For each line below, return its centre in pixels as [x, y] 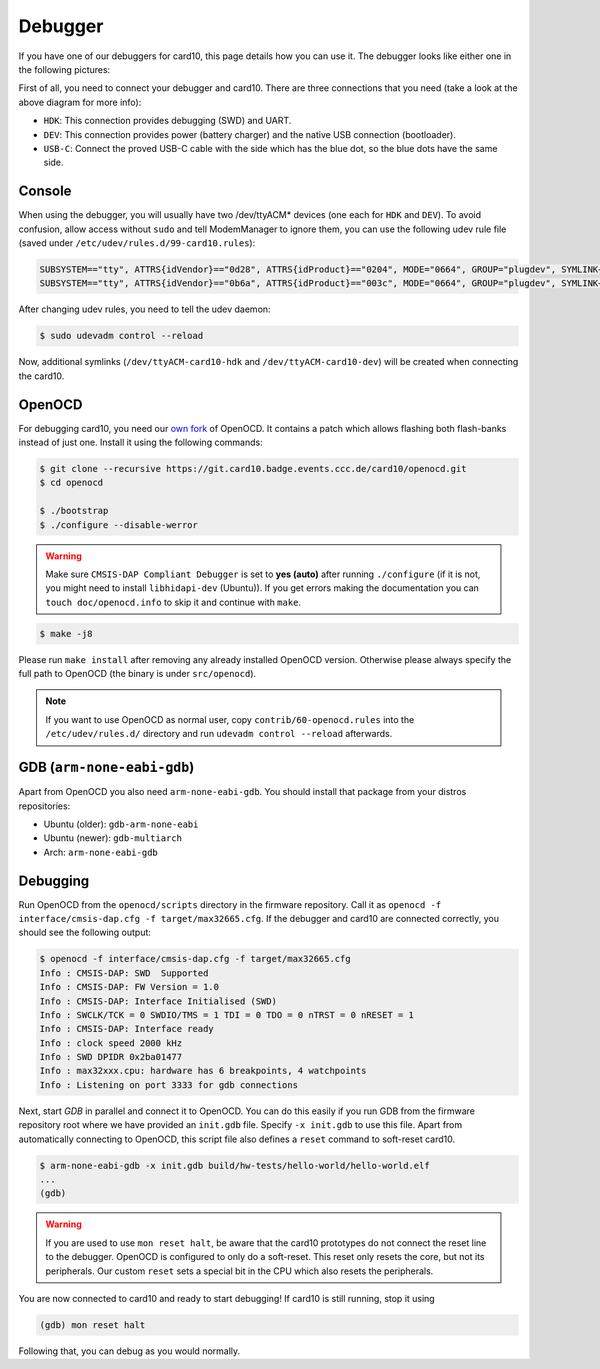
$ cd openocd [71, 483]
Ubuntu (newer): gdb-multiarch [112, 838]
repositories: [44, 806]
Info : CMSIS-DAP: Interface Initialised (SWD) [158, 1001]
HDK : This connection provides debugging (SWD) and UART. [167, 121]
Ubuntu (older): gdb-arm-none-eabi [121, 824]
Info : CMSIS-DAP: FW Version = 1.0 [129, 987]
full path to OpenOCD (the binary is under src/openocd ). [137, 674]
